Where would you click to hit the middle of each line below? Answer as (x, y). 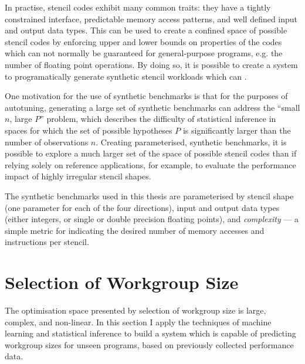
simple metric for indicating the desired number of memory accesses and (135, 230)
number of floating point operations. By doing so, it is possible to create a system (151, 64)
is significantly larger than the (237, 130)
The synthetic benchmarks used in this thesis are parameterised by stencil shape (149, 195)
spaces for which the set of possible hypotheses (89, 130)
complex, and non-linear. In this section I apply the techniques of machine (138, 322)
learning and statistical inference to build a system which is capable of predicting (150, 333)
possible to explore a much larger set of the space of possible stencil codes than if (151, 153)
